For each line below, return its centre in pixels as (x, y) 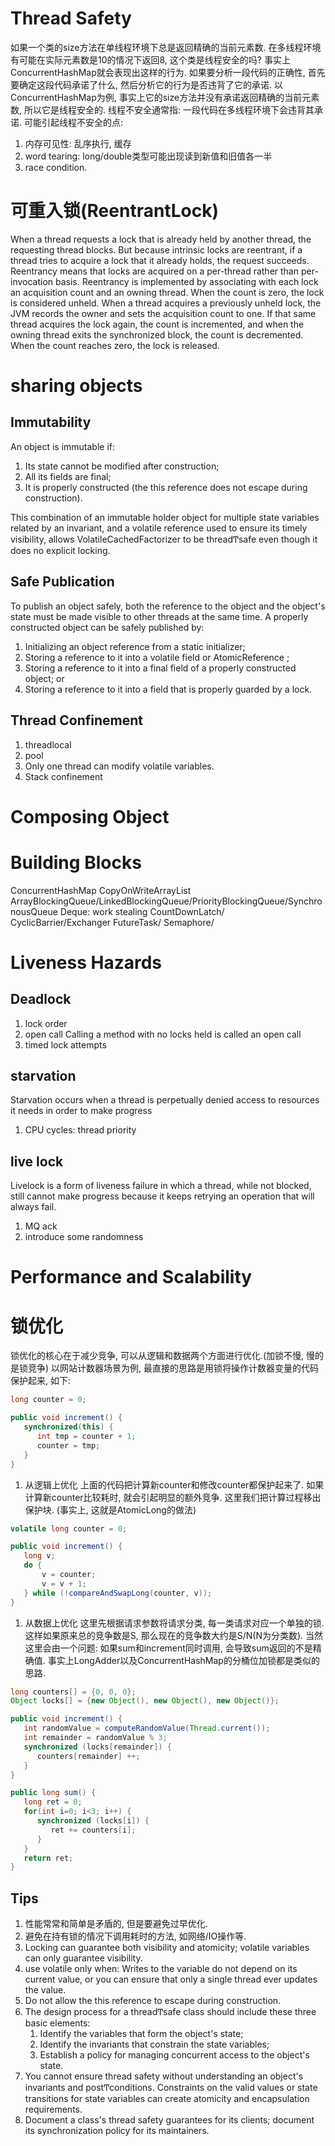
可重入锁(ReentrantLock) (114, 211)
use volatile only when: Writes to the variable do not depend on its (161, 1969)
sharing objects (76, 386)
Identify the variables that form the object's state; (141, 2034)
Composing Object (90, 816)
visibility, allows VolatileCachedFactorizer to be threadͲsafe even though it (164, 539)
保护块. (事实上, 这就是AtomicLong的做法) (110, 1509)
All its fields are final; (68, 476)
